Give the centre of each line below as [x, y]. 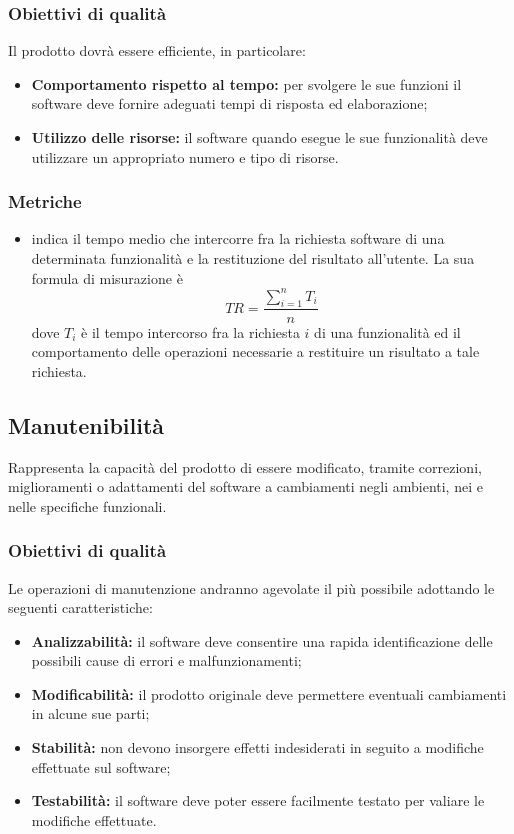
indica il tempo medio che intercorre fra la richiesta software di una [238, 238]
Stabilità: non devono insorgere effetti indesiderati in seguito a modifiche [257, 747]
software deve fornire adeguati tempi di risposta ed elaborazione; [229, 103]
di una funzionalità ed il [387, 331]
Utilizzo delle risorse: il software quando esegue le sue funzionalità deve [259, 137]
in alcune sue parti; [90, 713]
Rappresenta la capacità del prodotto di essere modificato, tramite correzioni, [245, 466]
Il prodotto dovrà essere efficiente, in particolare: [157, 50]
